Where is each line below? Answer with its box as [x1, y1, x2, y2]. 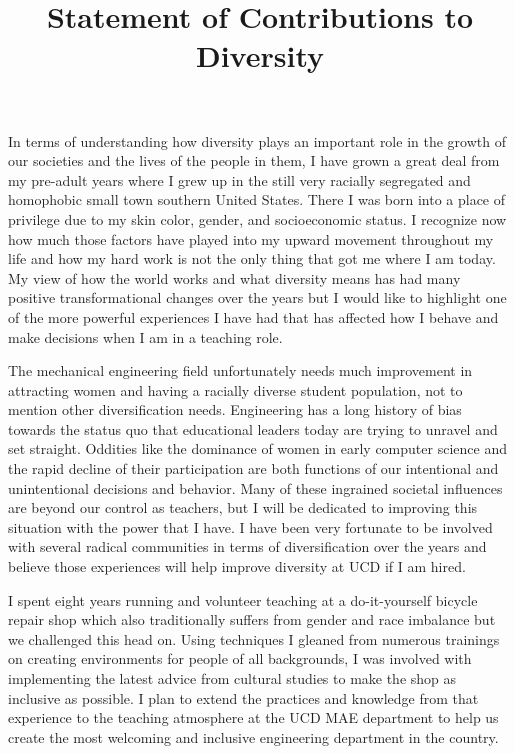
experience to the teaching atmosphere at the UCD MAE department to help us [8, 707, 499, 728]
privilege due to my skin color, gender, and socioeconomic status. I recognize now [8, 208, 507, 229]
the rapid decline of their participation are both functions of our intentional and [8, 458, 499, 479]
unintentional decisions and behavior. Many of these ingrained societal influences [8, 477, 503, 498]
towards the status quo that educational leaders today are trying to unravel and [8, 418, 498, 439]
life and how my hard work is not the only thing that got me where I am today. [8, 248, 496, 269]
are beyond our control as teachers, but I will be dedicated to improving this [8, 497, 478, 518]
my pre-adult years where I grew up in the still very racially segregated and [8, 169, 471, 190]
